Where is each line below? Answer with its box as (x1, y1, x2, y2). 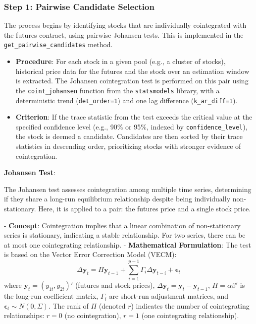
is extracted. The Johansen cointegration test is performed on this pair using (15, 75, 249, 86)
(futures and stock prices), (75, 280, 155, 290)
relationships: (4, 310, 45, 321)
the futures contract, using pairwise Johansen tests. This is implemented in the (4, 29, 244, 40)
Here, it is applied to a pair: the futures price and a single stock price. (38, 203, 251, 213)
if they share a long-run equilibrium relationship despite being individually (4, 194, 231, 204)
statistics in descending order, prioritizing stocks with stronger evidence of (15, 141, 241, 151)
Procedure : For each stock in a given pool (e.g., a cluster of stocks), (15, 56, 226, 66)
